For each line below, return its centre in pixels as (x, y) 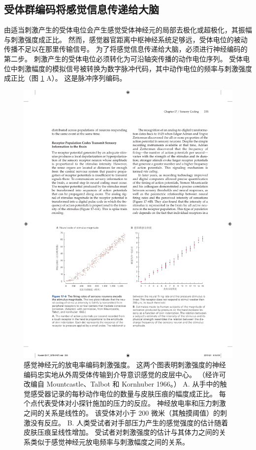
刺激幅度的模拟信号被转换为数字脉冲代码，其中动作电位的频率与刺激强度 (135, 68)
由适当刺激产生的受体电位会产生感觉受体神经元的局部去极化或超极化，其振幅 (128, 30)
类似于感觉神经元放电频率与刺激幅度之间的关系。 (110, 441)
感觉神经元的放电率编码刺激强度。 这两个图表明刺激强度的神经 (125, 365)
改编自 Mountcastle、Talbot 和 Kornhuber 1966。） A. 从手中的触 (125, 384)
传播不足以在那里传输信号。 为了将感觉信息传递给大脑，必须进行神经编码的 (126, 49)
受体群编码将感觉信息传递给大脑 (81, 9)
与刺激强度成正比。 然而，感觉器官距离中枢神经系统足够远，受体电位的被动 (126, 39)
